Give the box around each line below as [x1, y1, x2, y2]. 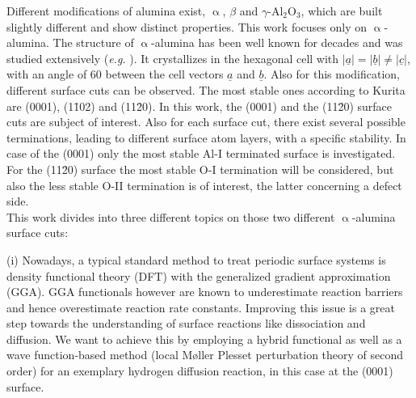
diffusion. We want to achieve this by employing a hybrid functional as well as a [6, 330, 402, 347]
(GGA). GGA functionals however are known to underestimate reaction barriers [6, 283, 403, 300]
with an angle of [6, 66, 87, 83]
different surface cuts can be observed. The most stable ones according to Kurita [6, 81, 405, 98]
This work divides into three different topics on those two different [6, 208, 335, 225]
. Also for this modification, [263, 66, 401, 83]
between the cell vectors [105, 66, 224, 83]
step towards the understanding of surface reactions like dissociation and [6, 315, 366, 332]
